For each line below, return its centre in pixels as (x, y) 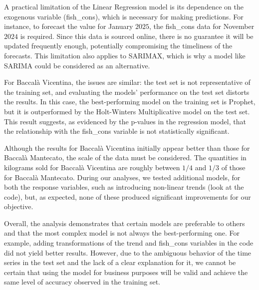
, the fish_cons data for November (202, 26)
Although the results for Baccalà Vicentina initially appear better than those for (127, 147)
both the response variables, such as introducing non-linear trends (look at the (124, 187)
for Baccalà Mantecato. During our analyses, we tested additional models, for (122, 177)
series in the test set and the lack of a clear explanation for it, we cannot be (120, 262)
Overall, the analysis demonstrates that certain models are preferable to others (125, 223)
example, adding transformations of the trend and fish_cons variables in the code (129, 243)
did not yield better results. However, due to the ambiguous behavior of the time (128, 252)
